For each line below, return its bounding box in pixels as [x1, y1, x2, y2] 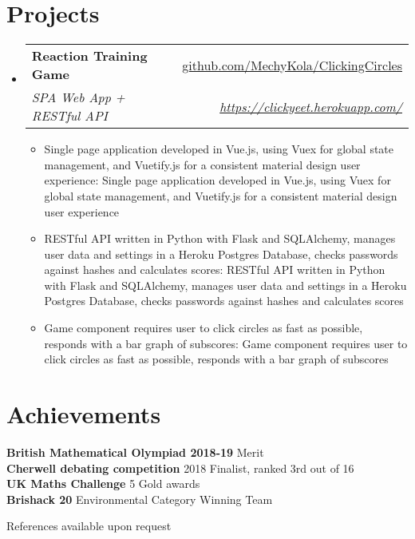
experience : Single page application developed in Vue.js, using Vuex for [44, 172, 391, 188]
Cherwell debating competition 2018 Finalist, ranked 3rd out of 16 [6, 459, 354, 476]
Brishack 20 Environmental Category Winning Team [6, 490, 273, 507]
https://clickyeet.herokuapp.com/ [219, 97, 402, 116]
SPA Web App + [31, 88, 125, 107]
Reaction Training [31, 46, 148, 65]
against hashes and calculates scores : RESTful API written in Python [44, 261, 385, 278]
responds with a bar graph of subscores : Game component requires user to [44, 335, 408, 351]
